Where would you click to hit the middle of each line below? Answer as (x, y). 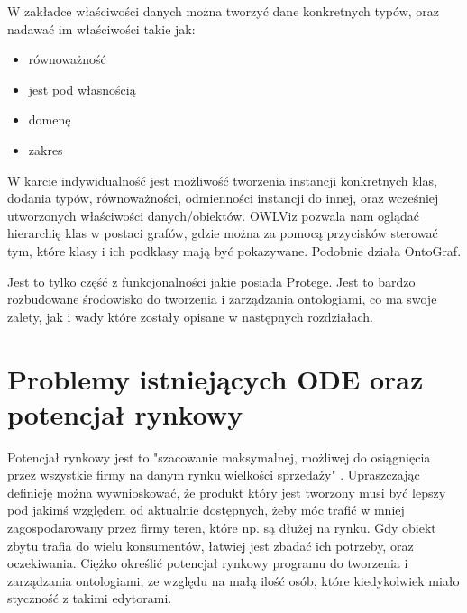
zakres (46, 149)
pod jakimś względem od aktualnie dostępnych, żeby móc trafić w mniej (206, 510)
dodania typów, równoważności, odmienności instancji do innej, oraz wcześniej (223, 198)
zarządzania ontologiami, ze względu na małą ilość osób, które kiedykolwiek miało (233, 580)
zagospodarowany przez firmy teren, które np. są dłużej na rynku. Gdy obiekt (222, 527)
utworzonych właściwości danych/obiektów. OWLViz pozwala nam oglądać (213, 215)
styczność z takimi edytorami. (90, 598)
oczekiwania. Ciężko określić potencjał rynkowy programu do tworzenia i (208, 563)
